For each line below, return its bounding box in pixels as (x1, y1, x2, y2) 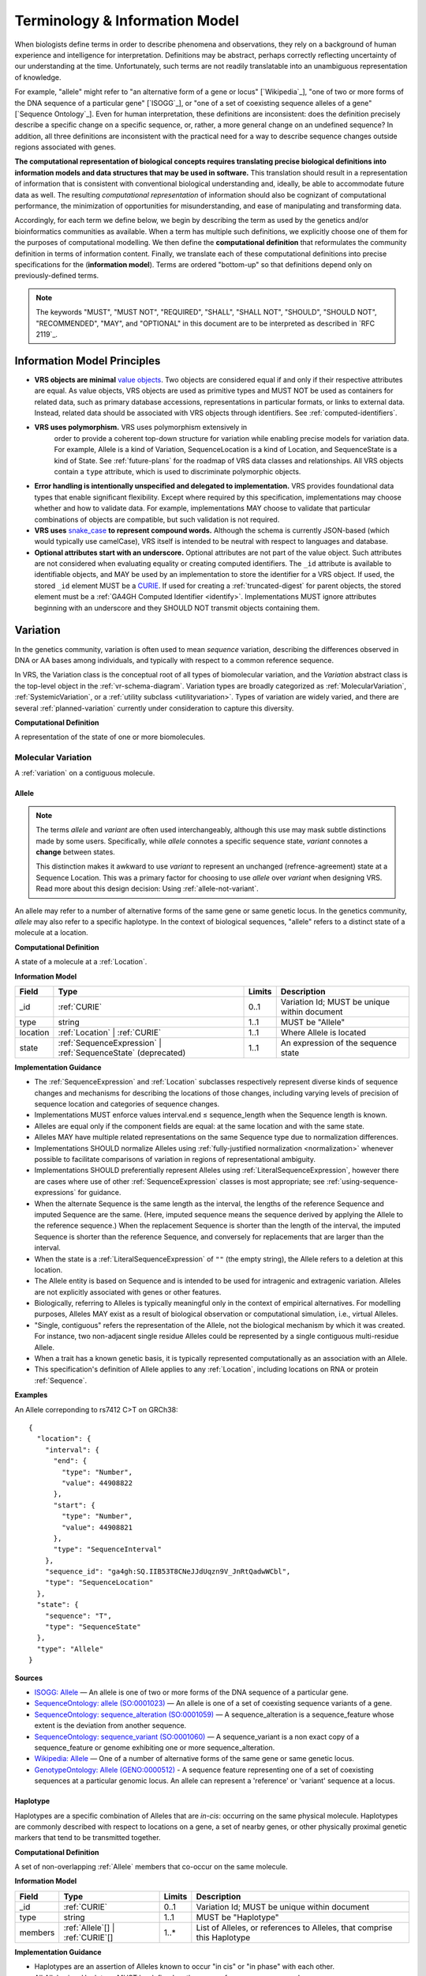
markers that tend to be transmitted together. (14, 1833, 161, 1842)
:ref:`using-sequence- (326, 1176, 398, 1186)
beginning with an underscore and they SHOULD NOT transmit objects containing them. (34, 603, 320, 613)
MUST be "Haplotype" (196, 1911, 279, 1922)
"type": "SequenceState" (44, 1623, 141, 1631)
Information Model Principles (14, 354, 161, 368)
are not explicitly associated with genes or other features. (34, 1287, 222, 1296)
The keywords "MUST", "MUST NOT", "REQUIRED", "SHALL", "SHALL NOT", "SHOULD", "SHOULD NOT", (35, 307, 378, 317)
